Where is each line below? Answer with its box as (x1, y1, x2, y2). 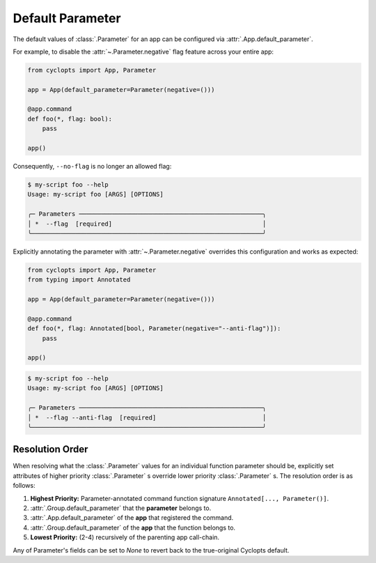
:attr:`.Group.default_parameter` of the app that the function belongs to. (30, 523, 236, 532)
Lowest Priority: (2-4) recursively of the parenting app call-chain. (30, 533, 219, 541)
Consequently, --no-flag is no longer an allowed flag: (13, 162, 172, 171)
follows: (13, 481, 36, 490)
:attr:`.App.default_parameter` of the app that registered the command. (30, 514, 234, 522)
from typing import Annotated (27, 276, 131, 284)
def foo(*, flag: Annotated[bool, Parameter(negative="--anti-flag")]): (27, 325, 281, 332)
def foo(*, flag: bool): (27, 115, 113, 123)
